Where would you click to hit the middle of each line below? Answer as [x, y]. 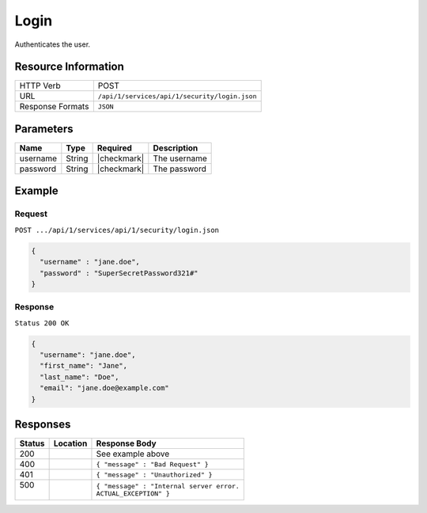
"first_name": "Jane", [84, 366]
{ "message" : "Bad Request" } [152, 464]
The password [180, 169]
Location [70, 443]
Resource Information [69, 67]
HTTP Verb [40, 85]
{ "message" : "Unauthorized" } [154, 475]
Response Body [127, 443]
